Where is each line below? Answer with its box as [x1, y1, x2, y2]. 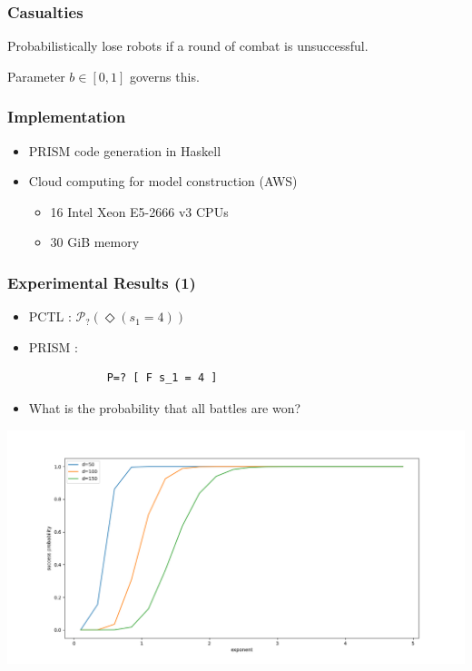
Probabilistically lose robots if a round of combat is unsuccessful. [7, 36, 369, 55]
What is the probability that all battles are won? [28, 399, 301, 417]
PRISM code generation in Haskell [28, 141, 221, 160]
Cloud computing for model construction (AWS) [28, 172, 298, 191]
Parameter [7, 66, 65, 85]
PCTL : [28, 307, 72, 326]
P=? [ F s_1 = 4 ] [106, 371, 218, 385]
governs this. [129, 66, 200, 85]
